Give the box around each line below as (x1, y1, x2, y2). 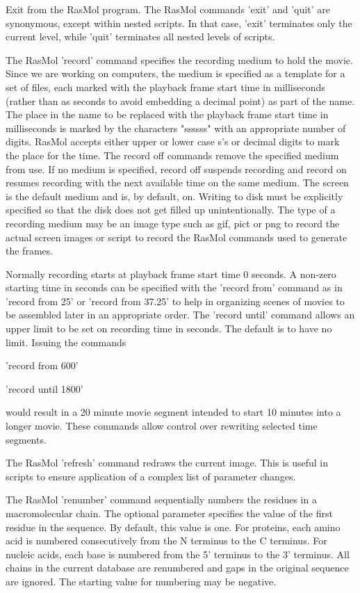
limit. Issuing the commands (6, 334, 126, 349)
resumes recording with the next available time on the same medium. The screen (6, 175, 349, 190)
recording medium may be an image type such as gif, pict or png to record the (6, 216, 340, 230)
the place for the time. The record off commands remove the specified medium (6, 147, 339, 162)
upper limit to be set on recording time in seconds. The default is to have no (6, 321, 332, 336)
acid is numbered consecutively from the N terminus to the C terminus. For (6, 533, 327, 548)
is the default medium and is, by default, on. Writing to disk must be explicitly (6, 188, 343, 203)
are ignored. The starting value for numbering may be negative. (6, 574, 277, 588)
